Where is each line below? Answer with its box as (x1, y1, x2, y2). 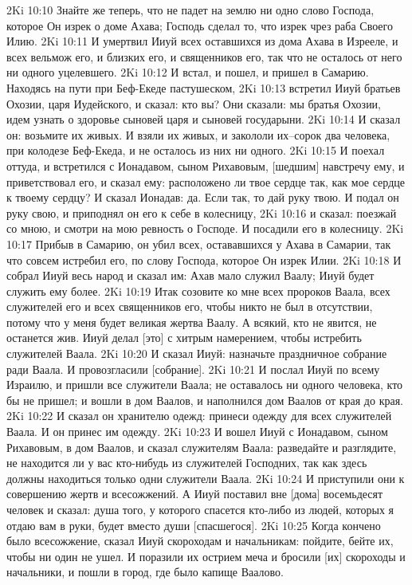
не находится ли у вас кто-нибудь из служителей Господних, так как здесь (6, 454, 367, 471)
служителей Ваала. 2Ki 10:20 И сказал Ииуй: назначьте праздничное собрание (6, 345, 387, 362)
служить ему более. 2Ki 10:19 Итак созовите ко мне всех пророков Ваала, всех (6, 282, 390, 299)
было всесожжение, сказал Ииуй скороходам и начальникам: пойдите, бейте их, (6, 532, 394, 549)
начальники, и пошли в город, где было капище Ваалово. (6, 563, 284, 580)
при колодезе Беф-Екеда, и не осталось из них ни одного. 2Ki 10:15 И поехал (6, 142, 385, 159)
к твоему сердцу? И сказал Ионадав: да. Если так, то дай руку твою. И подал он (6, 189, 399, 206)
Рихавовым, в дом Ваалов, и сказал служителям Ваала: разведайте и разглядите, (6, 438, 397, 455)
